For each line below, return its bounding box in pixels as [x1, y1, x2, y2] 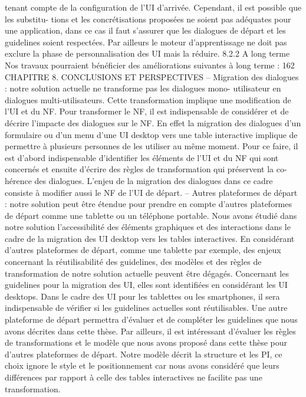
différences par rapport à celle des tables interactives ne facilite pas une [5, 371, 262, 383]
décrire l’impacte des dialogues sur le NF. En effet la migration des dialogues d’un [5, 116, 301, 129]
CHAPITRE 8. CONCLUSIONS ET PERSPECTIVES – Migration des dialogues [5, 70, 299, 83]
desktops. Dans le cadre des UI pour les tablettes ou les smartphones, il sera [5, 290, 280, 302]
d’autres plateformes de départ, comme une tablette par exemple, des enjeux [5, 244, 281, 256]
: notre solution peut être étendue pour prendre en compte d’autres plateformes [5, 198, 292, 210]
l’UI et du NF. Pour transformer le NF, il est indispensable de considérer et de [5, 105, 289, 117]
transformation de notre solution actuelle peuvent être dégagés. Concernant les [5, 267, 289, 279]
